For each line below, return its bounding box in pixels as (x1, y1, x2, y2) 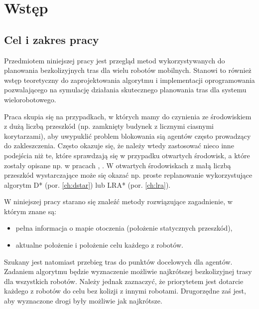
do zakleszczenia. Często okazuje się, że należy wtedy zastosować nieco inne (4, 140, 234, 151)
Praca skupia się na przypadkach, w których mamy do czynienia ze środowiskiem (4, 111, 252, 121)
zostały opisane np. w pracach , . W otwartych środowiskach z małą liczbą (4, 160, 231, 170)
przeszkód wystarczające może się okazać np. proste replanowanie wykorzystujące (4, 170, 253, 180)
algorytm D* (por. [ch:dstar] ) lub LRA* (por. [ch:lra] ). (4, 179, 171, 190)
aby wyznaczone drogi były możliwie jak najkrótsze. (4, 296, 162, 306)
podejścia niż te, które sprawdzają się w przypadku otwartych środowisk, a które (4, 150, 250, 160)
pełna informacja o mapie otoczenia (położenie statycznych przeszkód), (15, 223, 233, 233)
